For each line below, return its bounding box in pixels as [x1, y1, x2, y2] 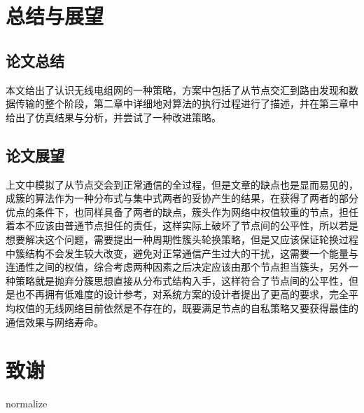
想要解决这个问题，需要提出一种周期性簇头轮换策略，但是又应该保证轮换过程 [6, 231, 358, 246]
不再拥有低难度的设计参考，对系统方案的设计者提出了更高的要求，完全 [24, 287, 349, 302]
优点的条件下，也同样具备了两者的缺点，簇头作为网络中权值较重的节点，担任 [6, 204, 358, 219]
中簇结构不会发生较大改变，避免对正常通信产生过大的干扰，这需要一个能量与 [6, 245, 358, 260]
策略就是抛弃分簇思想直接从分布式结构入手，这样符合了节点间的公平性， [15, 273, 349, 287]
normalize [6, 396, 48, 411]
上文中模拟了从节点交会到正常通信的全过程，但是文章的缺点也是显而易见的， [6, 177, 358, 191]
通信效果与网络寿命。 [6, 314, 104, 329]
